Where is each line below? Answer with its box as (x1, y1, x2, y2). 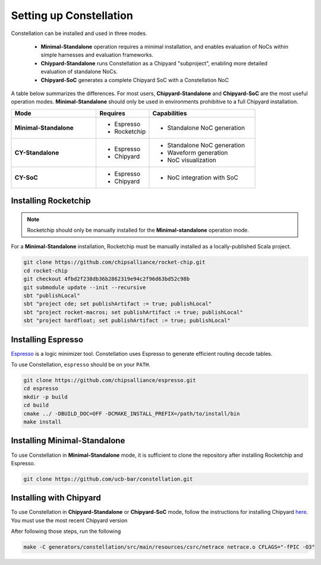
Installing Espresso (11, 334, 83, 345)
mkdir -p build (23, 393, 68, 400)
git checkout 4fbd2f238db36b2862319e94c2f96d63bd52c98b (23, 276, 190, 282)
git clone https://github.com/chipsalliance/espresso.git (23, 377, 196, 384)
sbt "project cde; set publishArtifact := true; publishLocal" (23, 301, 212, 307)
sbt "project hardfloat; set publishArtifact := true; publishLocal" (23, 317, 231, 324)
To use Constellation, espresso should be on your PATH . (11, 361, 151, 368)
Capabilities (152, 109, 187, 117)
